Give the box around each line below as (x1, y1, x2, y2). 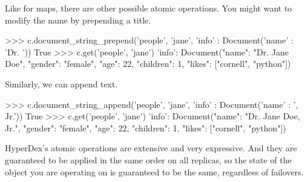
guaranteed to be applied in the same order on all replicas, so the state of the (5, 153, 292, 166)
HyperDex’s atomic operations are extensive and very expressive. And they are (5, 142, 297, 154)
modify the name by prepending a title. (5, 13, 151, 26)
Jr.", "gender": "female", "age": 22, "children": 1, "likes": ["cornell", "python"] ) (5, 121, 286, 134)
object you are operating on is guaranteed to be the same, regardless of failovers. (5, 165, 304, 178)
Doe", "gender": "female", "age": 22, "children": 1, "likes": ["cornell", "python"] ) (5, 57, 291, 70)
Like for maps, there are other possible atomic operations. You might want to (5, 2, 292, 14)
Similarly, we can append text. (5, 77, 118, 90)
